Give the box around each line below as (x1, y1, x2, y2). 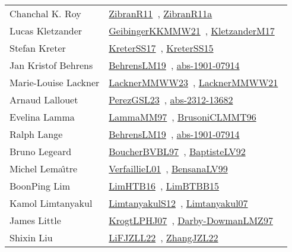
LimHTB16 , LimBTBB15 (109, 179, 220, 193)
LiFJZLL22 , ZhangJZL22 (109, 231, 218, 244)
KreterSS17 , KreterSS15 (109, 41, 214, 55)
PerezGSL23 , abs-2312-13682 (109, 93, 233, 106)
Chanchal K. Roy (9, 7, 81, 20)
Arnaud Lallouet (9, 93, 78, 106)
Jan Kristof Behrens (9, 58, 93, 72)
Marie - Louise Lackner (9, 75, 100, 89)
